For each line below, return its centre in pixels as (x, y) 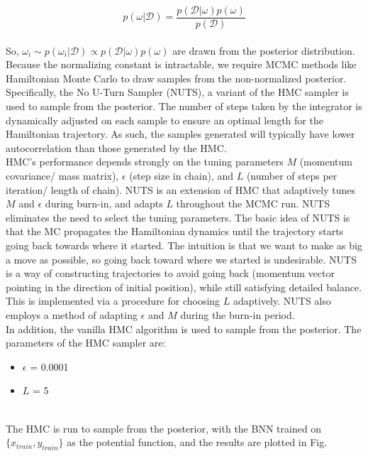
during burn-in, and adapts (104, 203)
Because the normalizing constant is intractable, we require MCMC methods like (181, 64)
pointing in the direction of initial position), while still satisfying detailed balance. (184, 287)
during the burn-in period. (238, 314)
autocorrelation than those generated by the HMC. (116, 147)
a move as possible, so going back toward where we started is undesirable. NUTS (181, 259)
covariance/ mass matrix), (62, 175)
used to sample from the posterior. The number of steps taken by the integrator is (184, 106)
